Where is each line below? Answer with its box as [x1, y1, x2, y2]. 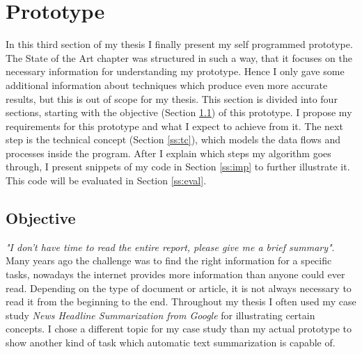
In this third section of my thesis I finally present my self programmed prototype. [6, 37, 353, 51]
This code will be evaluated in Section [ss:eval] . [6, 173, 207, 188]
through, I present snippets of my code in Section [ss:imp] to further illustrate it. [6, 159, 350, 174]
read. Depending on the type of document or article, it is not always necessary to [6, 280, 352, 295]
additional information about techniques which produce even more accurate [6, 77, 328, 92]
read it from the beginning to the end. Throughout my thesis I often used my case [6, 294, 356, 309]
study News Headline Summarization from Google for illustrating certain [6, 307, 315, 322]
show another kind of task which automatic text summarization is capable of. [6, 335, 336, 350]
